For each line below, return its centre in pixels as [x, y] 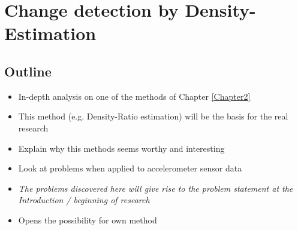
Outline [28, 71]
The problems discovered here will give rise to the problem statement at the [156, 188]
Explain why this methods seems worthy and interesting [121, 148]
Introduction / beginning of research [84, 200]
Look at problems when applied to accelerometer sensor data [130, 168]
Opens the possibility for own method [88, 220]
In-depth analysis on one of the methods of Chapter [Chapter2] [134, 96]
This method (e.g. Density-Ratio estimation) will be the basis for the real [153, 116]
